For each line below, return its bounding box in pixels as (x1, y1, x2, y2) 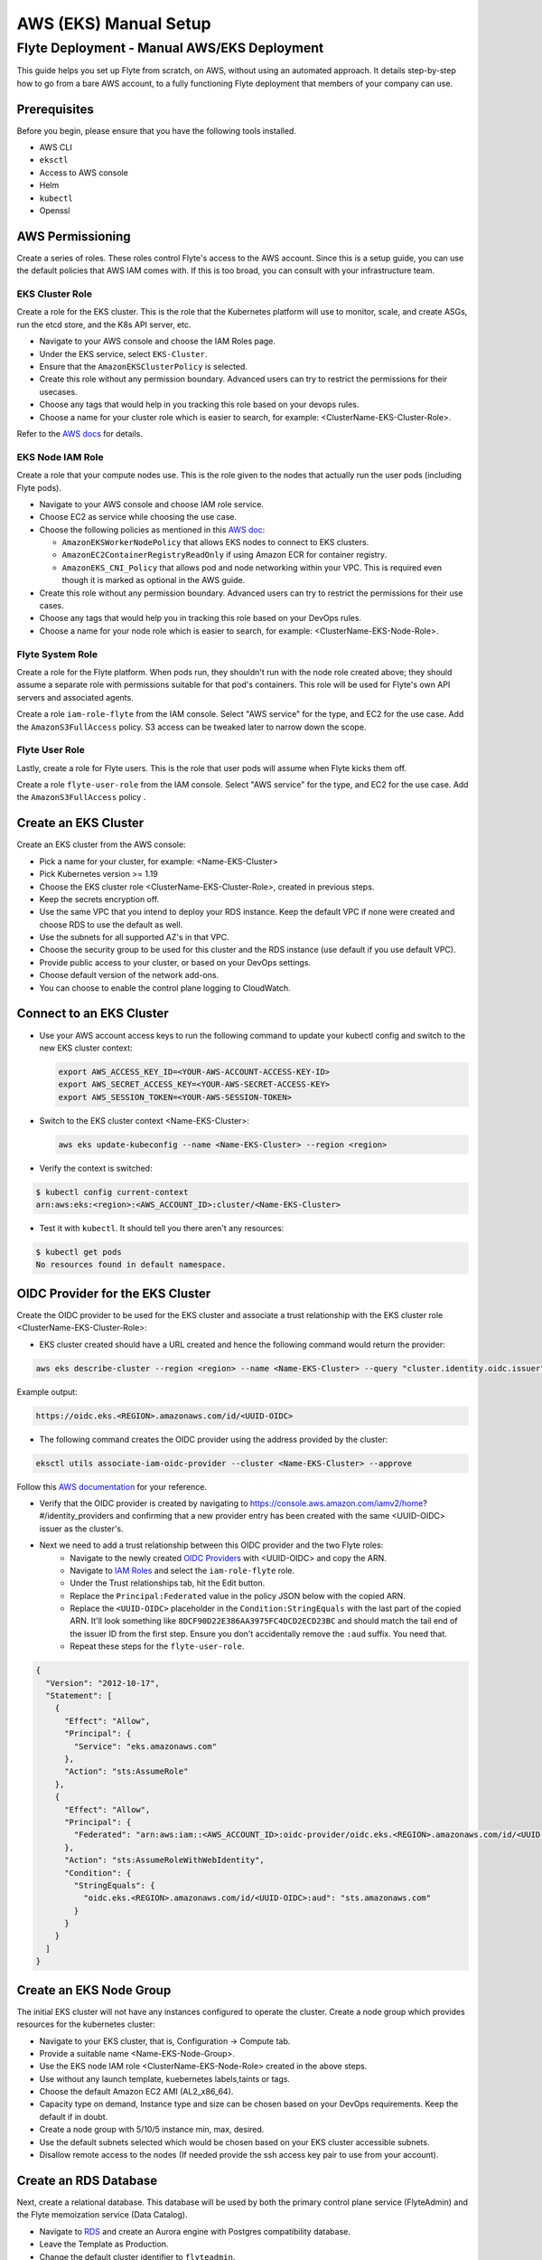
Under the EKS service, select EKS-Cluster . (39, 348, 208, 359)
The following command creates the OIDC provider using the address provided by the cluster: (39, 1434, 388, 1445)
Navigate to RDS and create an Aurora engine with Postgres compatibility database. (39, 2226, 351, 2236)
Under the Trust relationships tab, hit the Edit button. (70, 1577, 266, 1588)
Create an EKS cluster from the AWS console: (16, 839, 186, 850)
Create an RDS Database (16, 2172, 158, 2188)
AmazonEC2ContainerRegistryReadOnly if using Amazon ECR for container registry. (61, 550, 388, 560)
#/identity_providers (39, 1511, 115, 1521)
